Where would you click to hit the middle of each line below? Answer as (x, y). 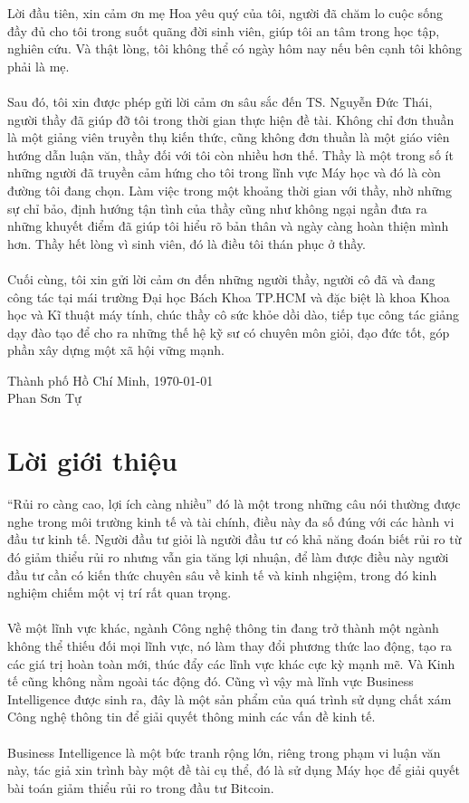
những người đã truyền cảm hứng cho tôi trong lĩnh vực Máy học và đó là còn (224, 172)
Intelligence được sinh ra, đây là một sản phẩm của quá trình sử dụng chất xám (230, 698)
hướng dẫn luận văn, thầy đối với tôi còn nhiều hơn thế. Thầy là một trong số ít (230, 154)
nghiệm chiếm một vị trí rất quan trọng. (120, 593)
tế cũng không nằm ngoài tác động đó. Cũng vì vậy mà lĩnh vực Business (211, 681)
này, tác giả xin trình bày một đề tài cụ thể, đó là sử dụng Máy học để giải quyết (234, 770)
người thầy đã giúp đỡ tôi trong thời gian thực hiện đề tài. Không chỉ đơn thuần (231, 119)
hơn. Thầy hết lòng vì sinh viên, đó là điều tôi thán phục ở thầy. (187, 243)
